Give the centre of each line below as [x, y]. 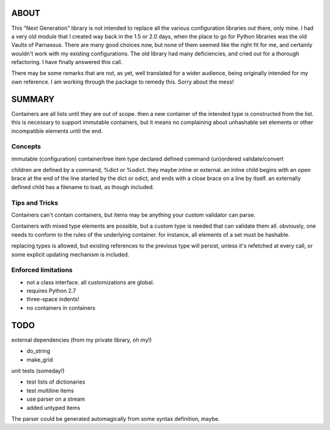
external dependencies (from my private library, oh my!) [82, 340]
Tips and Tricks [35, 202]
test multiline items [50, 390]
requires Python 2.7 [51, 291]
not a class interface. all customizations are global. [90, 282]
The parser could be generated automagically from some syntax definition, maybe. [116, 418]
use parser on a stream [56, 399]
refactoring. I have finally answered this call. [67, 62]
